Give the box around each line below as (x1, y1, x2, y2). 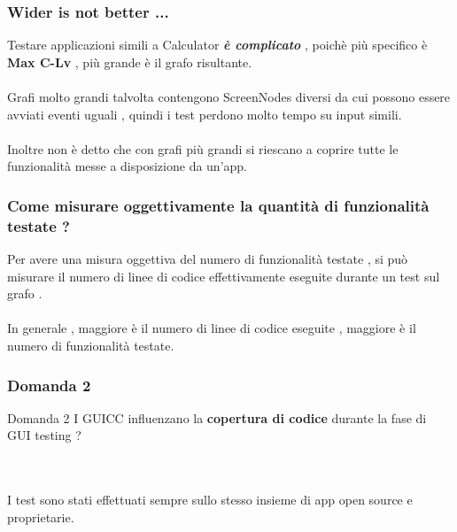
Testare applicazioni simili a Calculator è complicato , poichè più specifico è (7, 35, 428, 54)
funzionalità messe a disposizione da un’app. (7, 157, 247, 175)
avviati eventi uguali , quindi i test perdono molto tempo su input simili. (7, 104, 402, 123)
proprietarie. (7, 507, 74, 526)
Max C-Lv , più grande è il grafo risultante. (7, 52, 252, 71)
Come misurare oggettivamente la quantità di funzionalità (7, 194, 430, 216)
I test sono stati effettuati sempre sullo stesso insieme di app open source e (7, 490, 413, 509)
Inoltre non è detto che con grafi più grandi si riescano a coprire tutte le (7, 139, 399, 158)
